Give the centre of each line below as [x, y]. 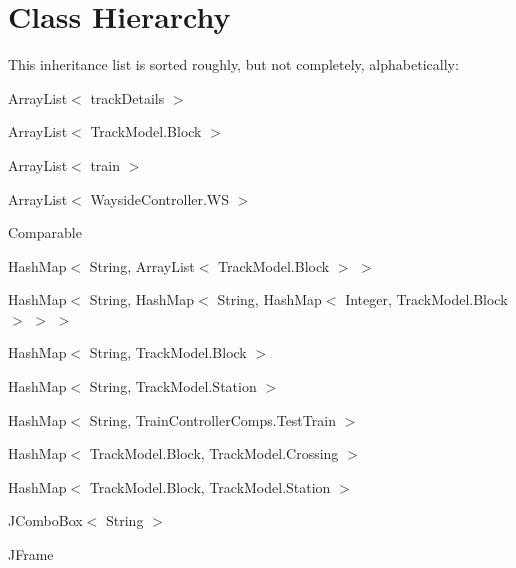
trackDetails [127, 97]
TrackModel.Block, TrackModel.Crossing [214, 453]
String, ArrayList [142, 265]
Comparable [45, 232]
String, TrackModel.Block [168, 352]
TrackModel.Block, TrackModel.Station [210, 486]
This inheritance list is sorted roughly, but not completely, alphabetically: [233, 64]
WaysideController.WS [160, 198]
